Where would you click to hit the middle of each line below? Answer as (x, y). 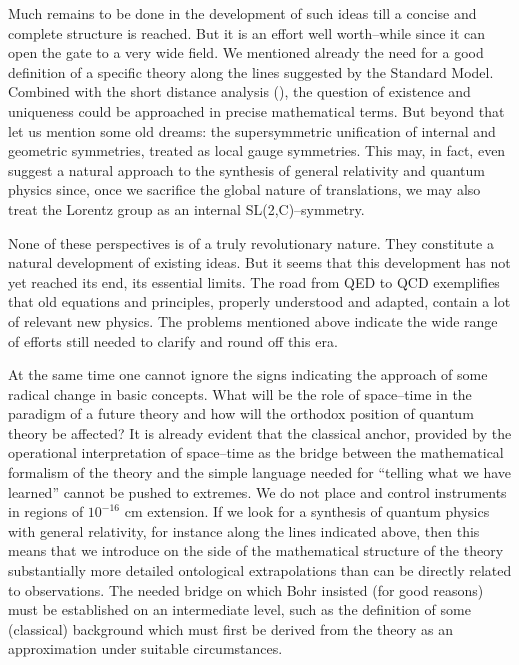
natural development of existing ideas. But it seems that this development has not (259, 262)
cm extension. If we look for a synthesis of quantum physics (307, 511)
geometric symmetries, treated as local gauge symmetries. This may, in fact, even (257, 150)
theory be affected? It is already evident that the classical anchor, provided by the (260, 432)
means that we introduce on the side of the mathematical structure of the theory (256, 550)
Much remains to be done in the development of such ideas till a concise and (242, 13)
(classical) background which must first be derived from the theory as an (231, 628)
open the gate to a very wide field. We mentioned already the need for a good (246, 52)
